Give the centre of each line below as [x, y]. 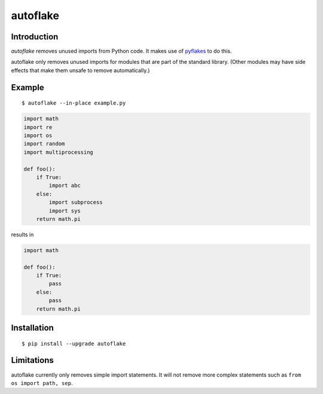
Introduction [35, 37]
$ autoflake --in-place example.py [74, 103]
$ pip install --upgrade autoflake [74, 344]
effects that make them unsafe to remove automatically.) [80, 70]
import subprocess [76, 202]
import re [38, 127]
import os [38, 136]
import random [44, 144]
